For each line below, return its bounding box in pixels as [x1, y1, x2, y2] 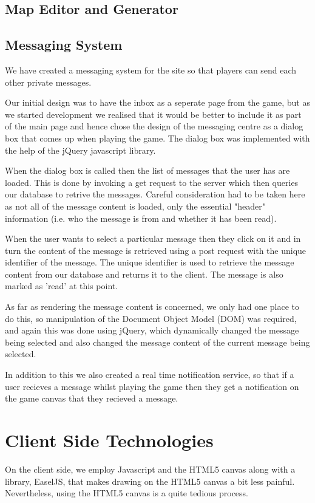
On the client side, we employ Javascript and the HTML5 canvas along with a [5, 462, 296, 475]
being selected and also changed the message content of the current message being [5, 335, 310, 348]
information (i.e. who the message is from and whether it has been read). [5, 211, 277, 224]
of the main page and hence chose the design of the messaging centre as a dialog [5, 120, 303, 132]
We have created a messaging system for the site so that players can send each [5, 63, 297, 76]
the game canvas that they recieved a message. [5, 392, 178, 405]
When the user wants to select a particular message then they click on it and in [5, 232, 301, 245]
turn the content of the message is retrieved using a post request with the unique [5, 244, 307, 256]
